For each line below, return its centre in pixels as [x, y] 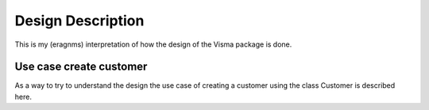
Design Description [79, 21]
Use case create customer [81, 67]
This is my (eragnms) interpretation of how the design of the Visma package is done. [153, 44]
